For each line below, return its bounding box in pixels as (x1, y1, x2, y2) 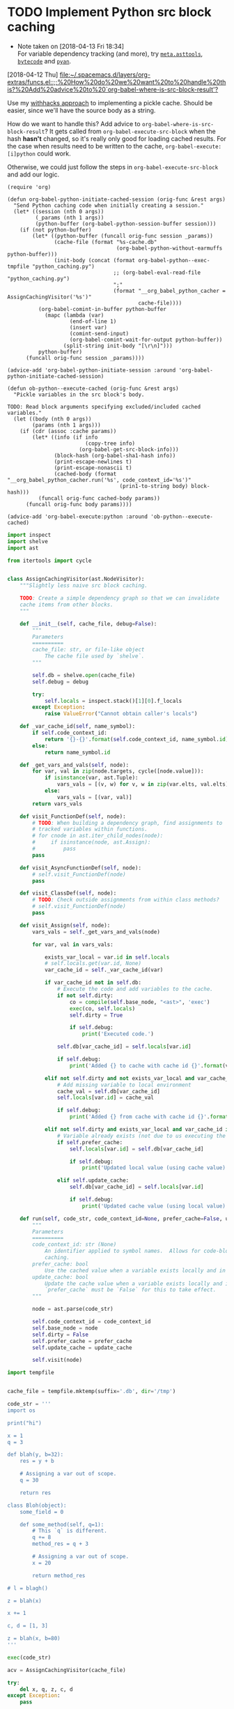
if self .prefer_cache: (56, 1139, 123, 1146)
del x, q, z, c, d (19, 1685, 73, 1693)
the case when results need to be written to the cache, (7, 142, 164, 150)
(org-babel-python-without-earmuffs (116, 245, 223, 252)
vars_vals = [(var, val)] (56, 793, 132, 800)
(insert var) (69, 324, 108, 331)
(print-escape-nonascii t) (54, 464, 132, 471)
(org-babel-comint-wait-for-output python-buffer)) (69, 336, 223, 343)
